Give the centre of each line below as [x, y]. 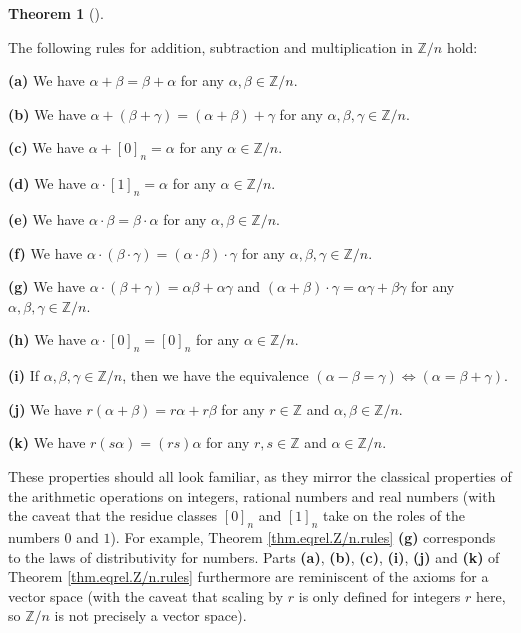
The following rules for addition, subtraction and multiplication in [210, 46]
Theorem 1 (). [56, 13]
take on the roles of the [394, 515]
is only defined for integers [379, 595]
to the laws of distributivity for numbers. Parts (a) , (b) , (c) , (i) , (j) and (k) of [254, 556]
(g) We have [46, 286]
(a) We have [46, 80]
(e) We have [46, 218]
